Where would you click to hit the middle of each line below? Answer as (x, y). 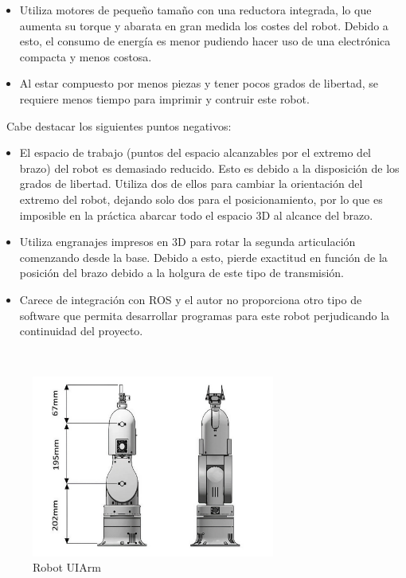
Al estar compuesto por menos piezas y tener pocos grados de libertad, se (199, 83)
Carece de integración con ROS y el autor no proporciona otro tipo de (191, 299)
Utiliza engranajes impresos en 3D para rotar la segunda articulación (187, 242)
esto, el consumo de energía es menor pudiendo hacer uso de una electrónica (205, 41)
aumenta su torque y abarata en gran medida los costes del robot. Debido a (204, 25)
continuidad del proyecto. (81, 331)
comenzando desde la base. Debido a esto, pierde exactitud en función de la (203, 257)
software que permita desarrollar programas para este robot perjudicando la (205, 315)
